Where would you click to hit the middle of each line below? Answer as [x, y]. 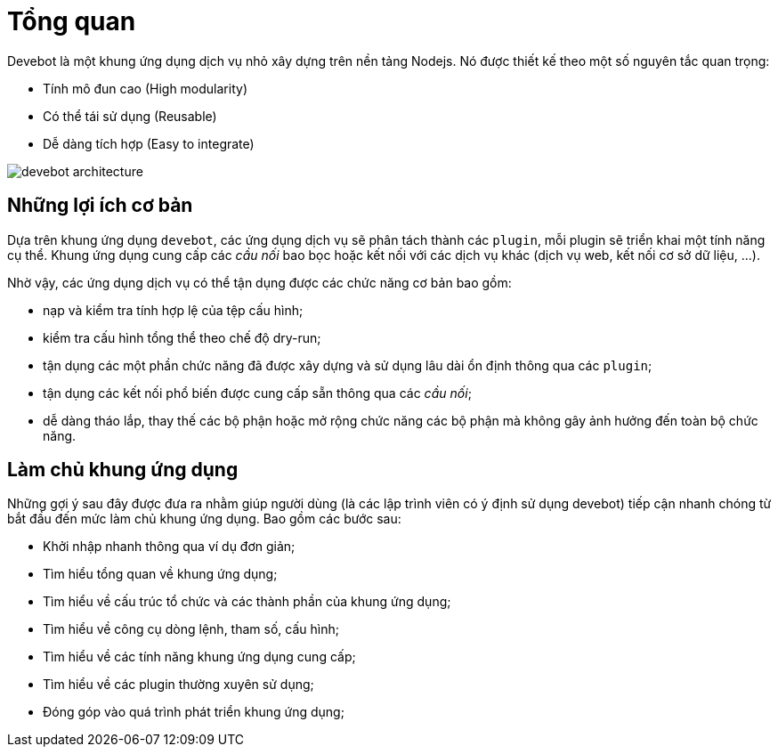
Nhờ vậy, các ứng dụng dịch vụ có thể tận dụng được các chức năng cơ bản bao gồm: [259, 282]
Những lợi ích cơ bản [100, 206]
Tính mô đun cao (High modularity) [145, 88]
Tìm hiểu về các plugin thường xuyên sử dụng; [178, 685]
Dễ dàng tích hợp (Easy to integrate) [149, 143]
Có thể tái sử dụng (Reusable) [130, 116]
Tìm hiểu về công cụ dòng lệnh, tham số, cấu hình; [191, 629]
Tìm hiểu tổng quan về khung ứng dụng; [160, 574]
